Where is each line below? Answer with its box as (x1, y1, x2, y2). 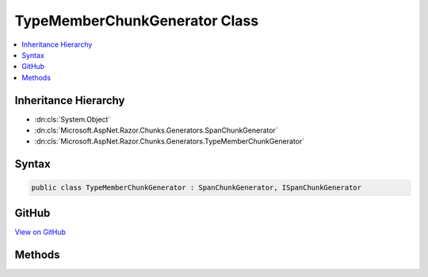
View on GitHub (14, 227, 67, 237)
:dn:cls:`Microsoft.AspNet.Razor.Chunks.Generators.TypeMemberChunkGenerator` (34, 137, 305, 146)
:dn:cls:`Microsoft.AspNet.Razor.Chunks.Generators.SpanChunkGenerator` (34, 125, 278, 135)
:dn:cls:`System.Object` (34, 114, 111, 124)
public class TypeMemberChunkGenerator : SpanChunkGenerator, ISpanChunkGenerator (31, 183, 362, 192)
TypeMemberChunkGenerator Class (14, 12, 259, 29)
